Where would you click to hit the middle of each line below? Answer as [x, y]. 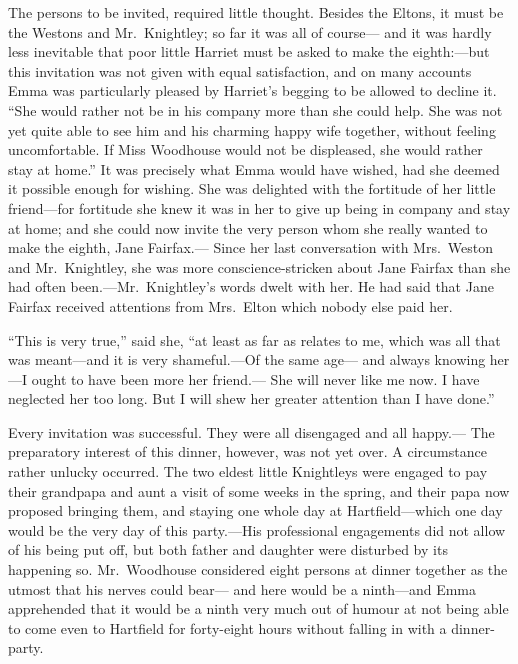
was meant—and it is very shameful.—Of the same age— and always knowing [247, 359]
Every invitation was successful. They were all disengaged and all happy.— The [251, 431]
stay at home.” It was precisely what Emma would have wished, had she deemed [254, 168]
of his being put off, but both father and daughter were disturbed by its [228, 549]
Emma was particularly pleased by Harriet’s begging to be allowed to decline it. [252, 90]
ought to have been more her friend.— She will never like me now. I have [255, 378]
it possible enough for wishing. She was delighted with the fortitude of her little [252, 188]
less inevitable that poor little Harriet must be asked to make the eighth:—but [249, 51]
